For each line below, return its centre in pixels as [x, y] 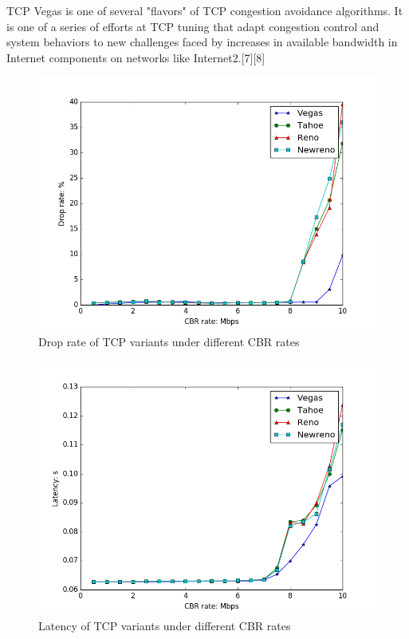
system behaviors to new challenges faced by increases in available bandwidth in [202, 42]
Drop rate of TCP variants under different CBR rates [169, 341]
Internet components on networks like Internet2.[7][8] [136, 57]
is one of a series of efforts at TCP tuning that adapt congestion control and [193, 26]
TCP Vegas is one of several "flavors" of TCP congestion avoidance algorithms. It [205, 10]
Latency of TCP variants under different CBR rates [165, 626]
